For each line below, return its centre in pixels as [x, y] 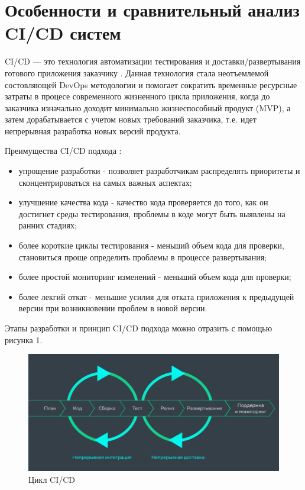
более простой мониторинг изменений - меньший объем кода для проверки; [155, 277]
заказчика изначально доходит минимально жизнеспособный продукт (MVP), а [148, 107]
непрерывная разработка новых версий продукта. [93, 130]
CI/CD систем [63, 33]
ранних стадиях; [48, 225]
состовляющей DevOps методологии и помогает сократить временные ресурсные [151, 84]
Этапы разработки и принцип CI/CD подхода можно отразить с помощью [139, 328]
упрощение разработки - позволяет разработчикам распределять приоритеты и [159, 171]
